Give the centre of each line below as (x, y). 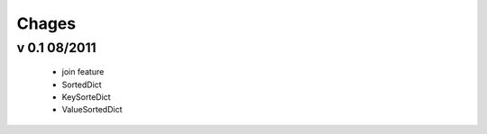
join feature (83, 72)
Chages (46, 23)
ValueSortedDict (92, 110)
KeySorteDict (87, 97)
